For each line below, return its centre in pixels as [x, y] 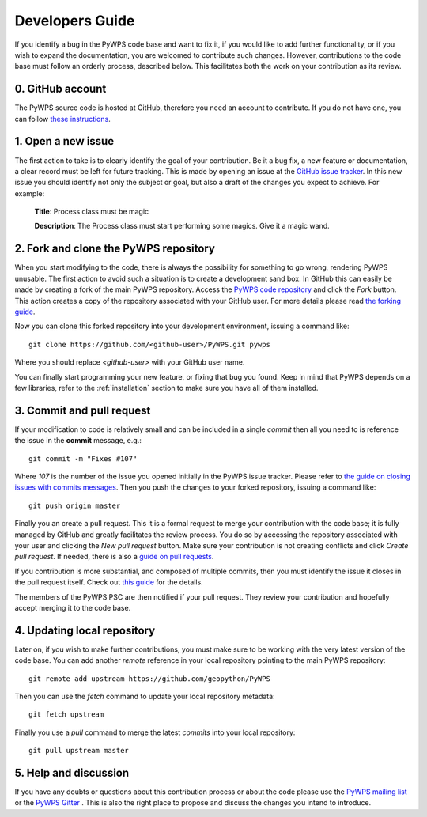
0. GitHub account [60, 89]
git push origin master [75, 505]
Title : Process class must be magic [92, 212]
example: [30, 193]
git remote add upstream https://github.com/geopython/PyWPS [149, 679]
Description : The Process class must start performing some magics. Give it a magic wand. [182, 226]
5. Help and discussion [72, 772]
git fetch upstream [66, 715]
